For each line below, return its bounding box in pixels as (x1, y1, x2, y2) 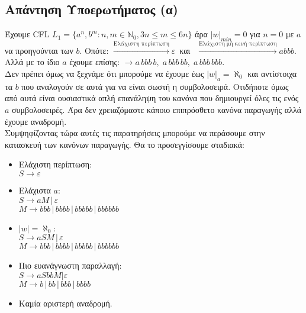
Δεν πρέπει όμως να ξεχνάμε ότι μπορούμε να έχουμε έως (5, 67, 204, 79)
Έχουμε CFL (5, 28, 50, 40)
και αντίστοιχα (247, 67, 297, 79)
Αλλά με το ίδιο (5, 56, 60, 68)
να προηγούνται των (5, 44, 73, 56)
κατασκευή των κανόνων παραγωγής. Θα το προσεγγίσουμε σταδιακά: (5, 138, 245, 150)
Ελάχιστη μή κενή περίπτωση (199, 41, 277, 47)
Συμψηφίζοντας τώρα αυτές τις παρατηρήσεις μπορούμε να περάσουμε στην (5, 127, 265, 139)
